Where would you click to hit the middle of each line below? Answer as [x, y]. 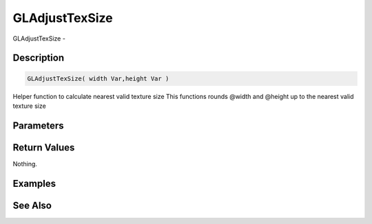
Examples [34, 183]
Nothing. [25, 164]
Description [39, 58]
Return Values [44, 147]
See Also [32, 205]
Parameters [38, 125]
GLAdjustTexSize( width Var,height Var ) [98, 78]
